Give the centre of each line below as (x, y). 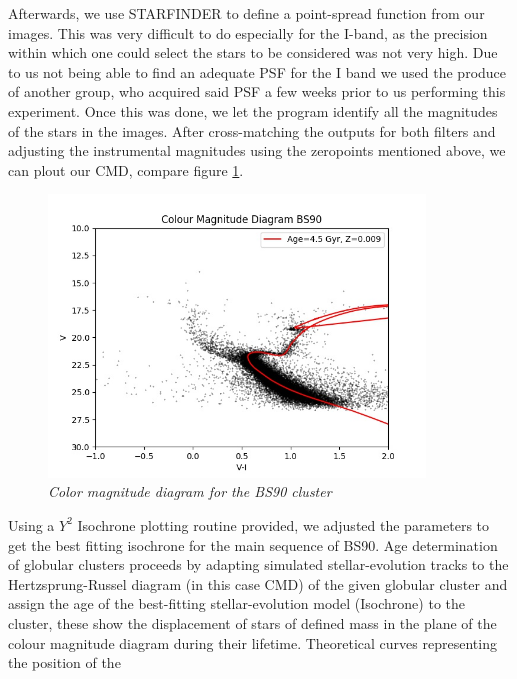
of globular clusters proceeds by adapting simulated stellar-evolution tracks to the (258, 564)
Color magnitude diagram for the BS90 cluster (190, 491)
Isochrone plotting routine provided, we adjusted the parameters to (283, 524)
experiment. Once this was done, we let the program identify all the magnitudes (253, 110)
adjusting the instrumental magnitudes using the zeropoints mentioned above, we (257, 150)
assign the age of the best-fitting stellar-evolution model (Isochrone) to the (237, 603)
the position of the (64, 662)
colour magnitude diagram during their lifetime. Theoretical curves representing (252, 642)
